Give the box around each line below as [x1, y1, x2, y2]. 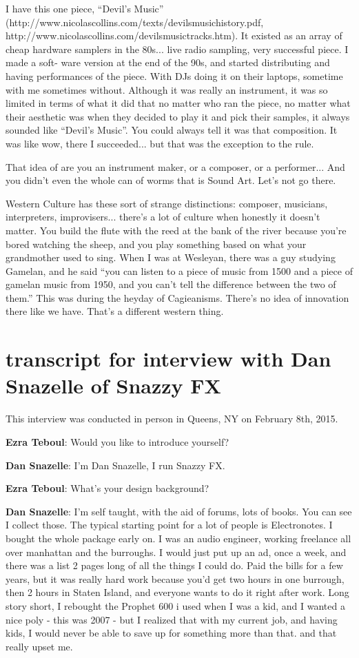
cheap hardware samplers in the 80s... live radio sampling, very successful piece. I [6, 41, 349, 56]
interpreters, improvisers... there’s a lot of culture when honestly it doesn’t [6, 209, 320, 224]
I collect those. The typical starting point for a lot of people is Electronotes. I [6, 517, 333, 532]
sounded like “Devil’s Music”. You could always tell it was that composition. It [6, 123, 338, 137]
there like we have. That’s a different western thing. [6, 304, 224, 318]
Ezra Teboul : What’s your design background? [6, 481, 209, 495]
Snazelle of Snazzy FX [6, 371, 221, 400]
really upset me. [6, 639, 73, 653]
